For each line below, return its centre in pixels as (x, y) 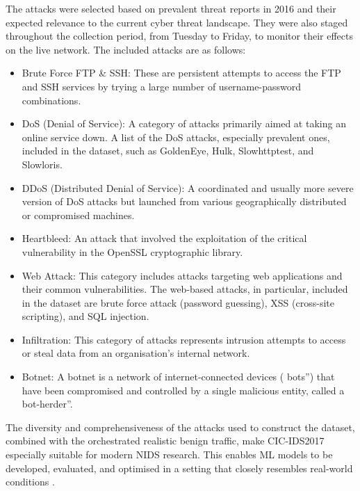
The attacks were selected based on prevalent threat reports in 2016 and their (171, 8)
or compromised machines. (78, 215)
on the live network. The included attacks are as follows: (126, 49)
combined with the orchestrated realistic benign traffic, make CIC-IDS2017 (165, 441)
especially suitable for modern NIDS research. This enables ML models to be (169, 454)
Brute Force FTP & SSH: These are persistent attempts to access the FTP (181, 73)
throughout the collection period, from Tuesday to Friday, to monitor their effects (179, 36)
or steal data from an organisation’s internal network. (136, 353)
